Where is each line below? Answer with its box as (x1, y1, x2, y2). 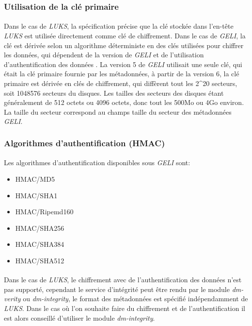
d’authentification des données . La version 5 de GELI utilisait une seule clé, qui (4, 59, 242, 69)
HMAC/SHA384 (15, 239, 64, 249)
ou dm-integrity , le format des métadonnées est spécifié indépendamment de (23, 293, 248, 304)
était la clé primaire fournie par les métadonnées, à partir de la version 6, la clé (4, 69, 239, 79)
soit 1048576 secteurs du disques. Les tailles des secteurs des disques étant (4, 87, 224, 98)
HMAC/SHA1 (15, 190, 58, 200)
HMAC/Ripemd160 (15, 206, 74, 217)
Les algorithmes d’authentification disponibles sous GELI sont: (4, 157, 190, 168)
